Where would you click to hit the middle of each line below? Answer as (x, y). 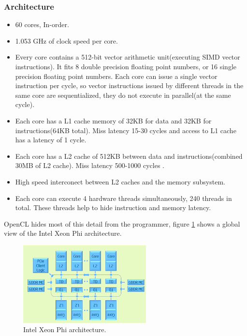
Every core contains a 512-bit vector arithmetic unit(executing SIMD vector (128, 57)
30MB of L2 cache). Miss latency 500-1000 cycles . (90, 165)
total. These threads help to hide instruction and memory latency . (113, 207)
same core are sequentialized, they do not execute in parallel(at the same (123, 95)
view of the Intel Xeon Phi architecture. (63, 233)
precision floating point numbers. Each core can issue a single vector (116, 76)
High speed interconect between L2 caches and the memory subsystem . (120, 181)
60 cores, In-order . (42, 24)
